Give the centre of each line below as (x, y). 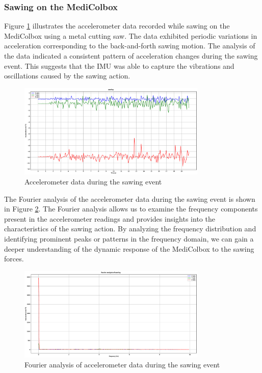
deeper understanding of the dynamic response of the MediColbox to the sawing (129, 248)
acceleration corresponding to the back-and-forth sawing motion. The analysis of (130, 46)
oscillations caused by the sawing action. (67, 76)
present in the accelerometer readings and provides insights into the (110, 218)
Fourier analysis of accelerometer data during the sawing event (122, 365)
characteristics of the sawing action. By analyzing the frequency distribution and (130, 229)
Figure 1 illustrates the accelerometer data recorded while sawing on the (117, 26)
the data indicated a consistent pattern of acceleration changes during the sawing (131, 56)
